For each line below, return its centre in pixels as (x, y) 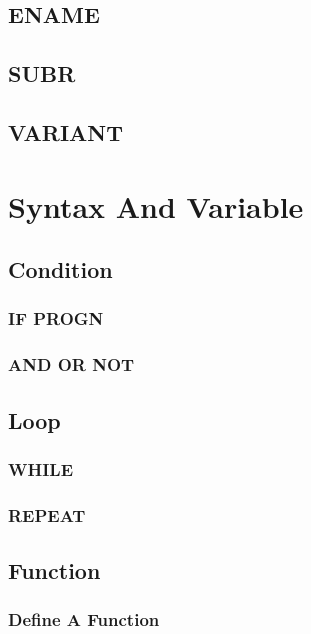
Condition (60, 269)
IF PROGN (56, 318)
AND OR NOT (71, 364)
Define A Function (84, 619)
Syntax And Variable (156, 205)
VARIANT (66, 131)
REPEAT (47, 514)
